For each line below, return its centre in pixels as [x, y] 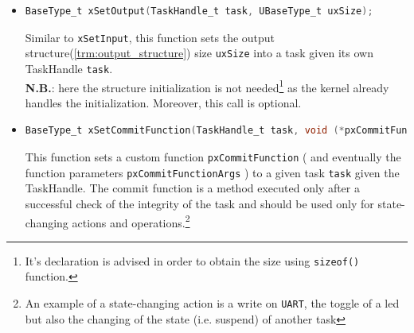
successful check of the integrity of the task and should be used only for [199, 203]
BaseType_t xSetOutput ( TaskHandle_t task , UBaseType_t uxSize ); [199, 11]
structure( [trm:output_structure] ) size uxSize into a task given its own [199, 53]
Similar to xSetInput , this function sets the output [150, 37]
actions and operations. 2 [131, 221]
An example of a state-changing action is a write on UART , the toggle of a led [212, 303]
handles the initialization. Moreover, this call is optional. [163, 102]
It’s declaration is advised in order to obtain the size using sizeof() [192, 260]
